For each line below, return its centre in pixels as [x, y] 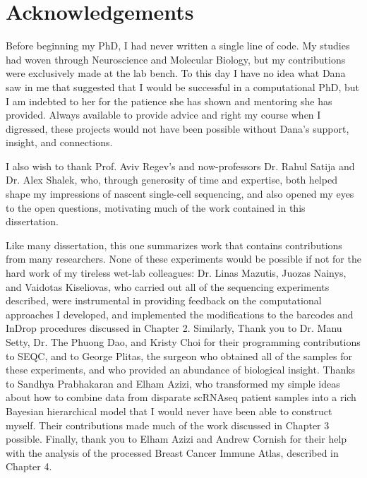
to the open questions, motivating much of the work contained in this [156, 207]
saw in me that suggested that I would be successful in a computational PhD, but [182, 86]
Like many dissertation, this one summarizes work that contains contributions [174, 245]
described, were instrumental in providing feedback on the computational [164, 300]
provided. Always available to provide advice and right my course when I [163, 115]
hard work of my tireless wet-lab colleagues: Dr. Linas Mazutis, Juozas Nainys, [176, 273]
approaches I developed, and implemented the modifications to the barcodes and [180, 314]
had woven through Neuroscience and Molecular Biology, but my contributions [176, 59]
